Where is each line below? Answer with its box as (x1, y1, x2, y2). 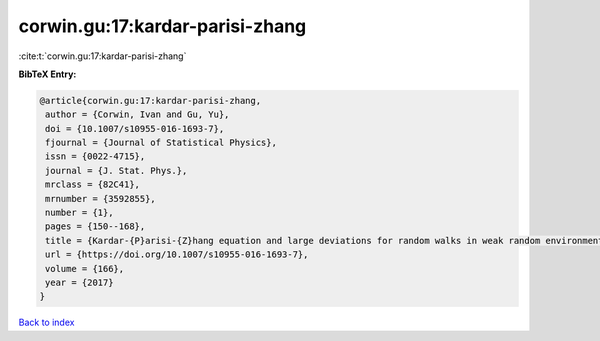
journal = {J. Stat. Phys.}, (45, 165, 188, 176)
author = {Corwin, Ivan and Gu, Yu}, (45, 109, 230, 120)
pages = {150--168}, (45, 221, 146, 232)
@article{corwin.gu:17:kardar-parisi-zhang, (39, 95, 262, 106)
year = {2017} (45, 277, 114, 288)
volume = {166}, (45, 263, 125, 274)
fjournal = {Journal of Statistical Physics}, (45, 137, 277, 149)
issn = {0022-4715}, (45, 151, 146, 162)
